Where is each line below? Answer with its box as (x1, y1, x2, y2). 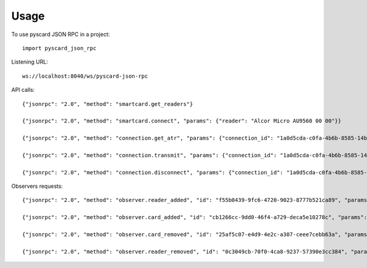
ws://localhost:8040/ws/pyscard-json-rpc (22, 72, 148, 80)
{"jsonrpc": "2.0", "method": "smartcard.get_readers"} (22, 100, 193, 107)
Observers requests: (11, 182, 64, 190)
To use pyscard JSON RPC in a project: (11, 31, 110, 38)
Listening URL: (11, 58, 48, 65)
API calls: (11, 86, 35, 94)
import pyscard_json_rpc (22, 45, 97, 51)
